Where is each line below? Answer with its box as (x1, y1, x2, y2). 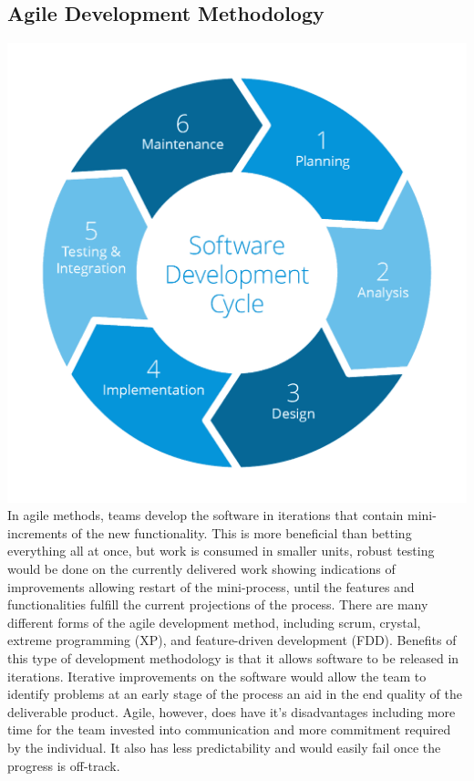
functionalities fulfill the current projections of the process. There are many (7, 595, 428, 614)
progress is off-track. (7, 755, 120, 775)
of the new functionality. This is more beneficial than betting (71, 523, 412, 542)
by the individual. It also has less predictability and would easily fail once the (7, 738, 441, 757)
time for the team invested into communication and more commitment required (7, 720, 451, 739)
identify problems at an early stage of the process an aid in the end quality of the (7, 684, 462, 703)
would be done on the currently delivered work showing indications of (7, 559, 396, 578)
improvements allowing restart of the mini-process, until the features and (7, 577, 415, 596)
